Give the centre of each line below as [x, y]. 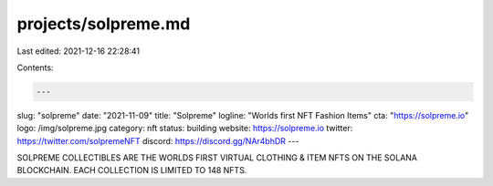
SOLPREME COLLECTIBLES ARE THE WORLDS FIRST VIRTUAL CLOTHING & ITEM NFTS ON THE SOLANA [217, 158]
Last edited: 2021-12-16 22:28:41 [79, 51]
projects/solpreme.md [104, 24]
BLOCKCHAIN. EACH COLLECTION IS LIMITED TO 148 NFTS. [132, 170]
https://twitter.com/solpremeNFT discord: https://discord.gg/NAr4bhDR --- [158, 140]
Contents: [35, 67]
